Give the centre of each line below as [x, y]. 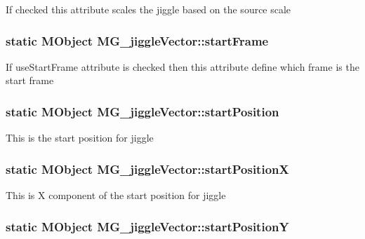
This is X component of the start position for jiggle [116, 195]
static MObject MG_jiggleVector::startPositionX [147, 169]
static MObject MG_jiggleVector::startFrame [137, 40]
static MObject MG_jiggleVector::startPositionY [147, 226]
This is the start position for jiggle [80, 138]
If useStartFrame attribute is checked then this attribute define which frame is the [182, 66]
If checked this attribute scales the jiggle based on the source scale [148, 9]
